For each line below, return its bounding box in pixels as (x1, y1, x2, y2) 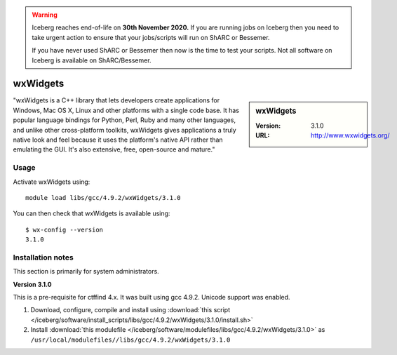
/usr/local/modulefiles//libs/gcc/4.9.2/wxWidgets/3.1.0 (30, 335, 231, 344)
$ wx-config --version (25, 225, 104, 234)
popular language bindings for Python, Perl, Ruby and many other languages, (13, 116, 236, 124)
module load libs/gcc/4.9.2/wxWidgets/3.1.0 (25, 194, 182, 201)
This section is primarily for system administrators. (13, 267, 159, 276)
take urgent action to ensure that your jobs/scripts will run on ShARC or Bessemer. (32, 33, 270, 41)
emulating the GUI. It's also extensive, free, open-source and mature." (13, 145, 215, 154)
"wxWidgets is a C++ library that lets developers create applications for (13, 96, 220, 105)
